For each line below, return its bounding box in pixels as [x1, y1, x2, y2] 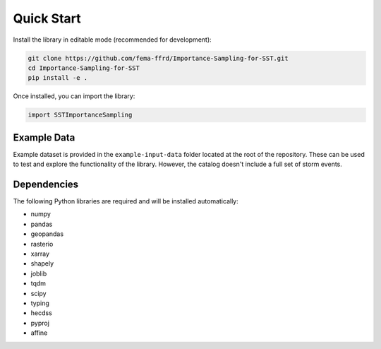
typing [30, 299, 49, 307]
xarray [30, 249, 49, 258]
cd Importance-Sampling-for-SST [28, 64, 140, 72]
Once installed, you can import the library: [13, 92, 135, 100]
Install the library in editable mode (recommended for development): [13, 35, 212, 44]
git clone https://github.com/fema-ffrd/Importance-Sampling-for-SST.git [28, 54, 289, 62]
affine [30, 329, 48, 337]
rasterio [30, 239, 54, 248]
